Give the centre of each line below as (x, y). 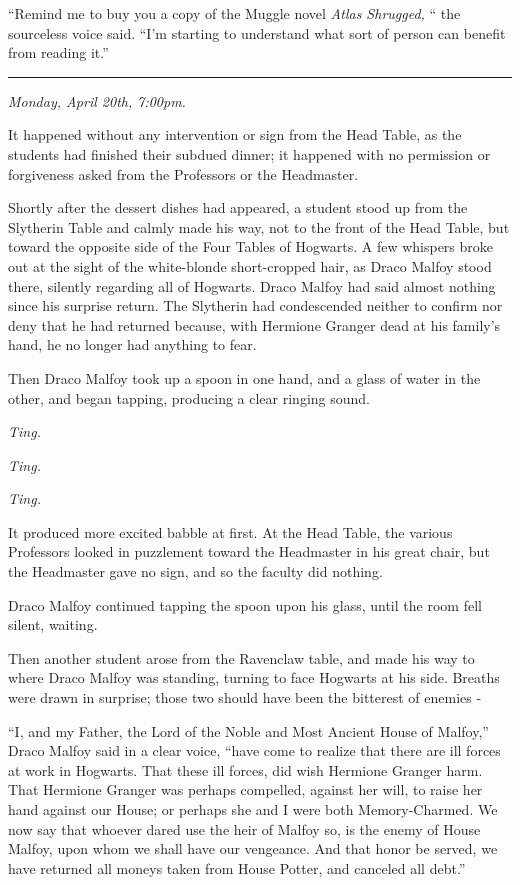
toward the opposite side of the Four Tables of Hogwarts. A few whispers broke (250, 246)
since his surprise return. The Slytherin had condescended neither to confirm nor (255, 305)
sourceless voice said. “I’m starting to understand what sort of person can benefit (257, 32)
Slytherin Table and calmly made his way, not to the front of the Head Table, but (259, 226)
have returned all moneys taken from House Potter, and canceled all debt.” (237, 867)
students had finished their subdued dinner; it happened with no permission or (249, 153)
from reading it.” (58, 52)
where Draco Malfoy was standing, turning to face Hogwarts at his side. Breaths (254, 677)
